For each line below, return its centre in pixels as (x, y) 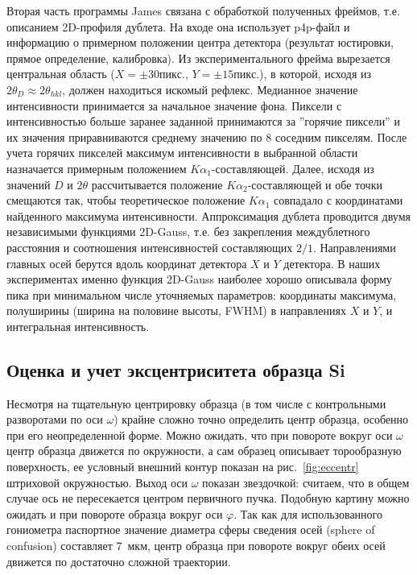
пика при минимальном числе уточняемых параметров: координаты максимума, (202, 294)
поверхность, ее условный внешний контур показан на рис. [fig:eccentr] (183, 467)
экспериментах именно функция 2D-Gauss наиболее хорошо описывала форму (199, 279)
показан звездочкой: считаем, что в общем (306, 482)
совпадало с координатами (339, 200)
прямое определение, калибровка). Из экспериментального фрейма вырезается (198, 58)
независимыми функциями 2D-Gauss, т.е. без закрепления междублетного (188, 232)
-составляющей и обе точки (315, 184)
